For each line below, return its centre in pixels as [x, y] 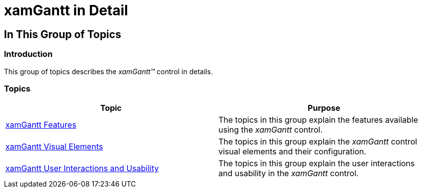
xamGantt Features [41, 125]
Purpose [324, 108]
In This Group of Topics [63, 34]
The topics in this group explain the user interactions [317, 164]
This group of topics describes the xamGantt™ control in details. [108, 71]
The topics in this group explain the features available [318, 120]
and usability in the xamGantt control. [289, 173]
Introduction [28, 54]
